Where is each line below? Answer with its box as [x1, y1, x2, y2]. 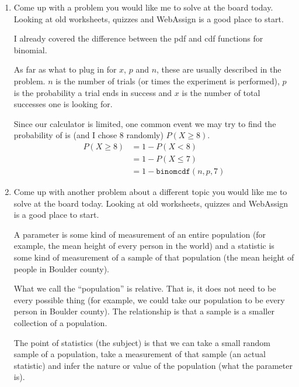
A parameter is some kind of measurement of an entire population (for [13, 228, 266, 240]
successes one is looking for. [13, 98, 113, 110]
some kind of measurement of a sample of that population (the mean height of [13, 251, 294, 263]
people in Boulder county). [13, 262, 109, 275]
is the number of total [182, 86, 260, 98]
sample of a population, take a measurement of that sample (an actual [13, 348, 266, 360]
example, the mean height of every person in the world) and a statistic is [13, 239, 274, 252]
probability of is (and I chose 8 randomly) [13, 129, 164, 141]
